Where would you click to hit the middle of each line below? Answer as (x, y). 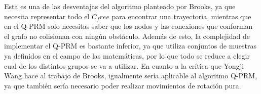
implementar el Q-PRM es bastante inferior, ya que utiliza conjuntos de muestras (130, 46)
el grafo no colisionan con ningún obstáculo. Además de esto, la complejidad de (127, 36)
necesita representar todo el (47, 16)
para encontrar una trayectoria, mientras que (181, 16)
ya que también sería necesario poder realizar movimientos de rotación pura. (123, 85)
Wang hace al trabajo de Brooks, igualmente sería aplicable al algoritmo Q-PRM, (131, 76)
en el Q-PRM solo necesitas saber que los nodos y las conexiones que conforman (128, 26)
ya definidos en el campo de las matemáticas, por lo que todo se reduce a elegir (127, 55)
